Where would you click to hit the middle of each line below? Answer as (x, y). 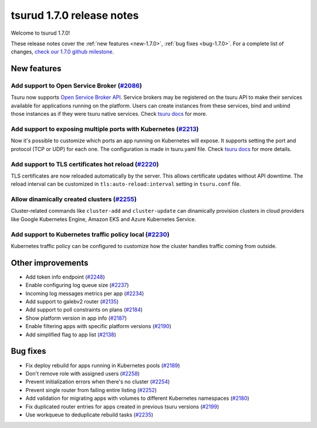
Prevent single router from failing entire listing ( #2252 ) (91, 390)
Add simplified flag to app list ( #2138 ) (71, 335)
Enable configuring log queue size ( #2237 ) (77, 285)
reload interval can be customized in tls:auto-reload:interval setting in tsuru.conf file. (126, 184)
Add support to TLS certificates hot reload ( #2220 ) (85, 164)
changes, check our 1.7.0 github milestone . (63, 52)
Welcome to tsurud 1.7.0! (41, 33)
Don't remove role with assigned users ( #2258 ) (83, 373)
